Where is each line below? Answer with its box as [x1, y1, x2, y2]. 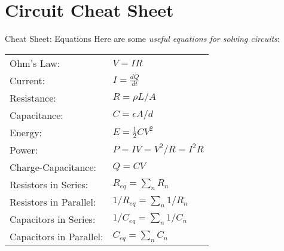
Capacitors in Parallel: [10, 229, 103, 243]
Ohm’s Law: [10, 56, 60, 70]
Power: [10, 142, 38, 157]
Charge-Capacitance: [10, 160, 96, 174]
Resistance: [10, 90, 56, 105]
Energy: [10, 125, 42, 139]
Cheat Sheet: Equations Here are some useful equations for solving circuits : [5, 32, 280, 45]
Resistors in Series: [10, 177, 88, 191]
